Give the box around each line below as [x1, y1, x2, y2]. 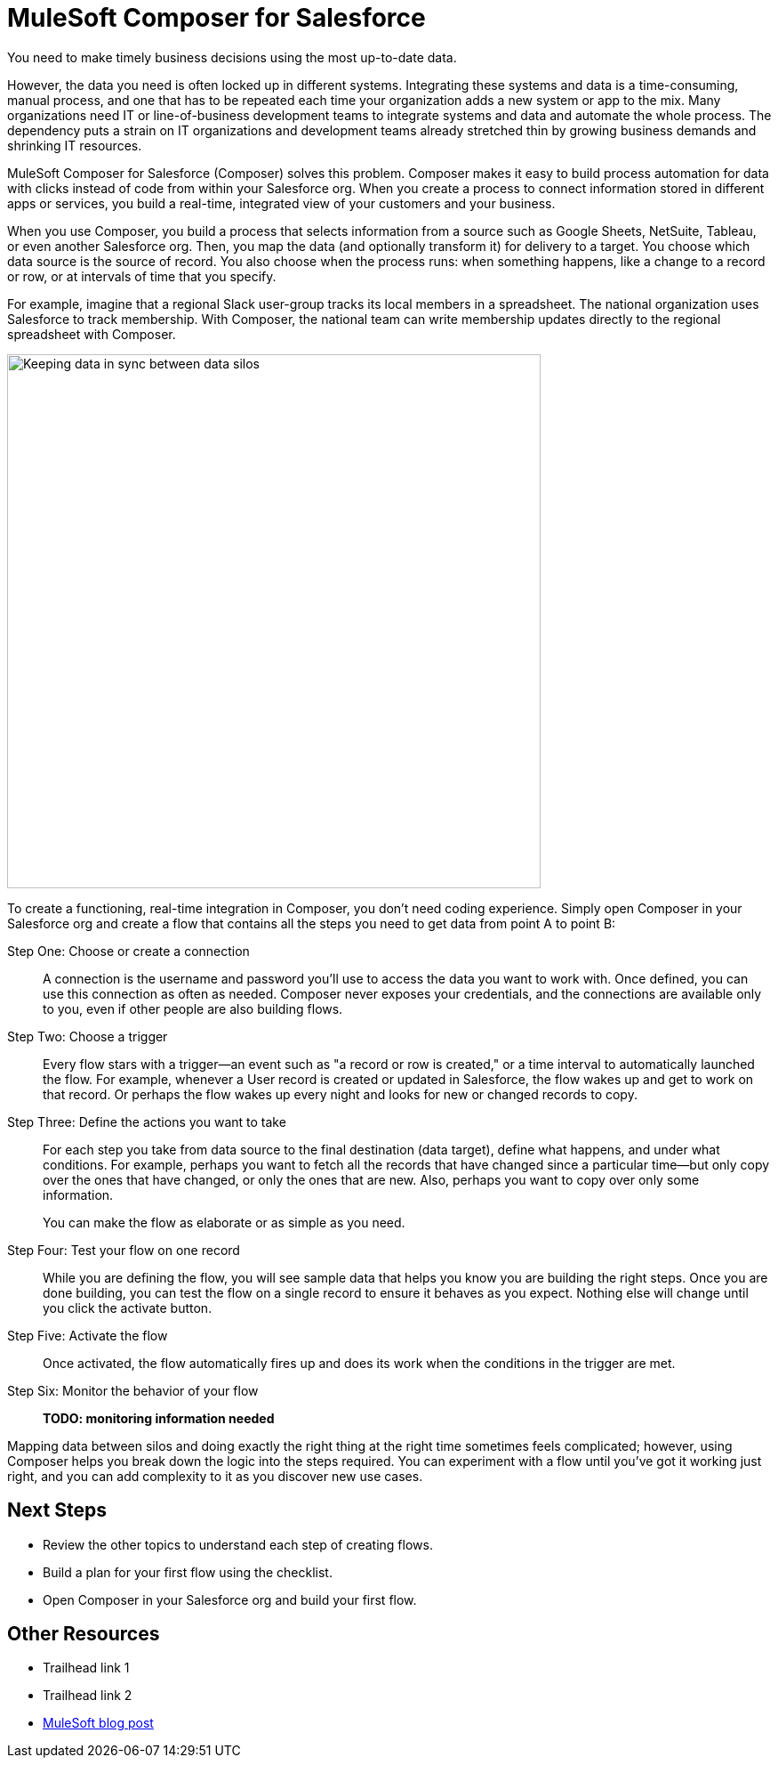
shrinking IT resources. [7, 137, 142, 153]
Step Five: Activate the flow [7, 1327, 168, 1343]
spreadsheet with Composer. [7, 326, 176, 342]
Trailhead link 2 [43, 1688, 132, 1704]
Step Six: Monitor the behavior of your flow [7, 1382, 259, 1398]
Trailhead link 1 [43, 1660, 130, 1676]
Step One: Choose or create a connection [7, 943, 250, 959]
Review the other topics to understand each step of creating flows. [43, 1536, 433, 1552]
